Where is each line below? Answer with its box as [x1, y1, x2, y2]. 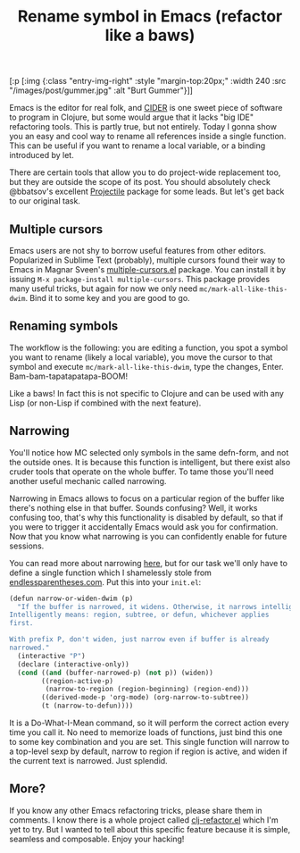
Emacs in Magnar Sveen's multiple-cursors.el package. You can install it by [9, 264, 287, 274]
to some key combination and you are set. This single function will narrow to [9, 737, 290, 747]
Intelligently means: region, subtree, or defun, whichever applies [9, 610, 270, 620]
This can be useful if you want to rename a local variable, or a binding [9, 140, 266, 151]
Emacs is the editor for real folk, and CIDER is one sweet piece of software [9, 103, 283, 113]
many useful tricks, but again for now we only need [9, 283, 198, 294]
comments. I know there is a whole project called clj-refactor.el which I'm [9, 815, 279, 825]
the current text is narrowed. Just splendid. [9, 756, 168, 765]
